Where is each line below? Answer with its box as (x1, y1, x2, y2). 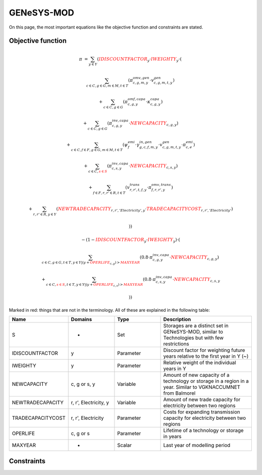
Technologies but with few (163, 335, 224, 341)
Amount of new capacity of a (163, 372, 230, 379)
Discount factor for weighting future (163, 347, 245, 353)
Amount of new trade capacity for (163, 396, 241, 403)
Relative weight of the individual (163, 359, 236, 366)
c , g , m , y (132, 80, 148, 85)
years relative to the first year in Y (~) (163, 353, 249, 360)
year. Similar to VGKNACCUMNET (163, 384, 241, 391)
